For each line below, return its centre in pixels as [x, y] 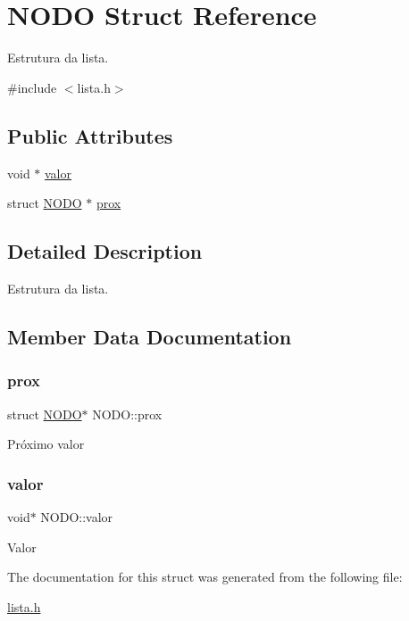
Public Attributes [90, 135]
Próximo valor [46, 444]
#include [32, 87]
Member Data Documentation [150, 336]
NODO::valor [77, 516]
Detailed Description [105, 251]
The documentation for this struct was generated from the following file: [205, 577]
